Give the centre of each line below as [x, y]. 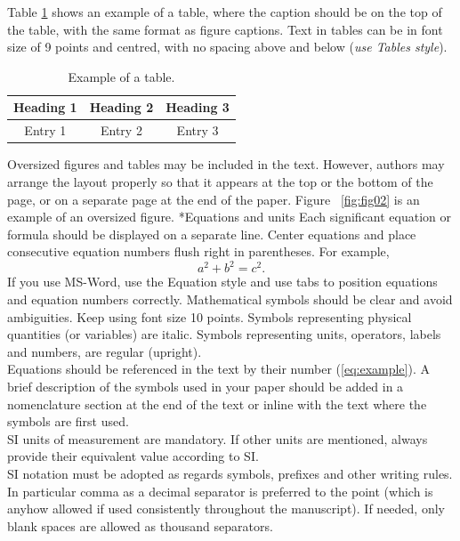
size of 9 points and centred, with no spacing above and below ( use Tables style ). [227, 47]
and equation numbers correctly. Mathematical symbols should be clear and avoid [230, 299]
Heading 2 [121, 107]
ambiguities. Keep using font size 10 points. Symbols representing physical [210, 316]
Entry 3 [198, 130]
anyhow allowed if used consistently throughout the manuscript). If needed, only [226, 509]
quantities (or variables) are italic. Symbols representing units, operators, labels [224, 334]
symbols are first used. [68, 421]
